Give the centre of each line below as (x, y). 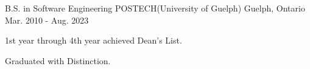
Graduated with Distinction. (58, 60)
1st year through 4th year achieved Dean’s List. (93, 40)
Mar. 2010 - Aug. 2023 (47, 20)
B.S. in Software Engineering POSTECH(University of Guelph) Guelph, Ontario (155, 8)
